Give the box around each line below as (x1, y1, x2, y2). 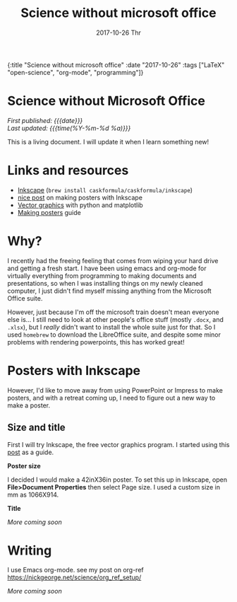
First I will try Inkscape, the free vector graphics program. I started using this (7, 440, 230, 448)
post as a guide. (7, 448, 54, 456)
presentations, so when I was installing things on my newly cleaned (7, 279, 203, 287)
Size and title (7, 422, 66, 434)
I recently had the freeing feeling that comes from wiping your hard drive (7, 256, 219, 265)
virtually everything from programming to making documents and (7, 271, 197, 280)
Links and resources (7, 163, 129, 178)
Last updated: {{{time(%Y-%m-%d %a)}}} (7, 124, 131, 132)
